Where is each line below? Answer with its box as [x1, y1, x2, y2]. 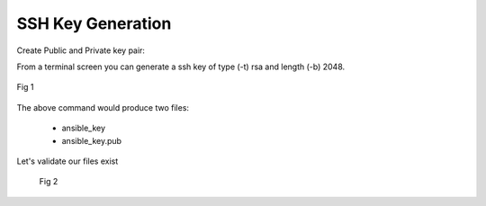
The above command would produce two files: [16, 102, 189, 112]
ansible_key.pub [61, 135, 121, 146]
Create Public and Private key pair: [16, 45, 146, 56]
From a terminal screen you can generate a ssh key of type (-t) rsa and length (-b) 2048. [16, 61, 346, 72]
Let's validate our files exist [16, 156, 119, 166]
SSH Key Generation [16, 13, 172, 33]
